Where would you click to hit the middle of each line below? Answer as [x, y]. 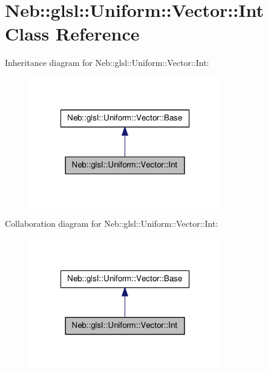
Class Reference [72, 34]
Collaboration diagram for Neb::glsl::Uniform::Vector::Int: [112, 224]
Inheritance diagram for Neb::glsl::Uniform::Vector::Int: [107, 63]
